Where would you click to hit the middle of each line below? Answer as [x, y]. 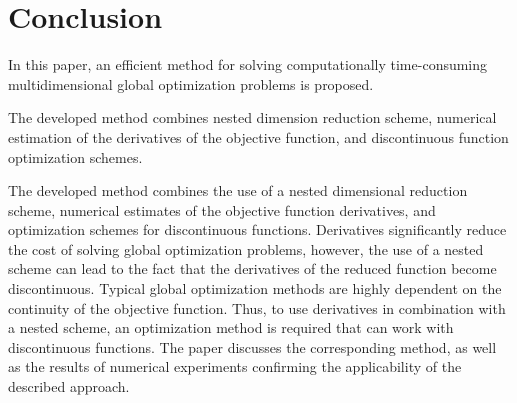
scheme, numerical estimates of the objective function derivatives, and [222, 209]
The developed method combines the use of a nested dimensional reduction [238, 190]
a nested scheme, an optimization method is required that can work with [231, 327]
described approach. [69, 386]
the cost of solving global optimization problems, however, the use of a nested [246, 248]
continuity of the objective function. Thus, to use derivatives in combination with [257, 307]
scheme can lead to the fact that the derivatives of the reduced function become [252, 268]
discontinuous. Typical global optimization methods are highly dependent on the [255, 288]
